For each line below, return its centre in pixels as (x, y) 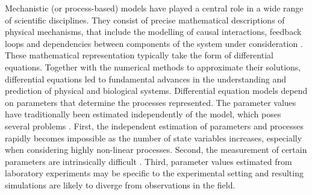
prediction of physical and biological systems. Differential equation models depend (156, 91)
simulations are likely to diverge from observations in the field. (120, 184)
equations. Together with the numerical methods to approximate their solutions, (153, 67)
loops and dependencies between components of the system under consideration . (154, 43)
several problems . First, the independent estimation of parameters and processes (154, 125)
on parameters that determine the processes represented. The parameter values (151, 102)
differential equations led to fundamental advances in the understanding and (146, 79)
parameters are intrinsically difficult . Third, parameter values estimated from (148, 161)
